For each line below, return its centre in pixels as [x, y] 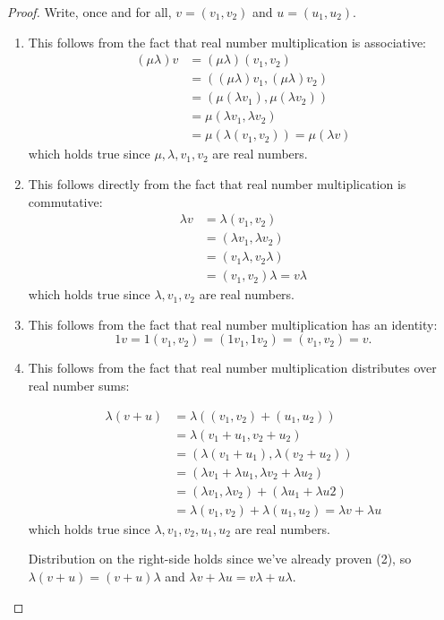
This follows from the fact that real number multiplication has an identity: [233, 324]
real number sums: [79, 386]
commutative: [65, 201]
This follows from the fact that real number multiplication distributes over [232, 368]
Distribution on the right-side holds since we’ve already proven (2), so [220, 559]
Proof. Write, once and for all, [90, 12]
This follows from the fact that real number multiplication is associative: [227, 42]
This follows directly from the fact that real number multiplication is [217, 183]
